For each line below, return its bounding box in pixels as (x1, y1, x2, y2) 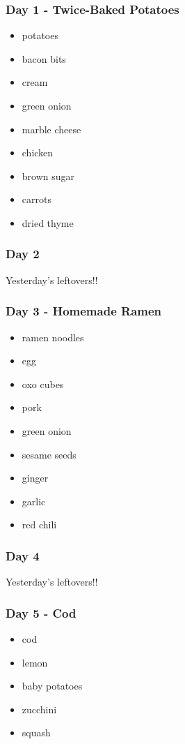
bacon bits (22, 51, 66, 66)
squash (22, 725, 51, 740)
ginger (22, 470, 49, 485)
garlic (22, 493, 46, 508)
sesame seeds (22, 447, 77, 461)
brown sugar (22, 168, 75, 183)
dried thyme (22, 215, 74, 230)
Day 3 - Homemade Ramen (6, 302, 162, 320)
